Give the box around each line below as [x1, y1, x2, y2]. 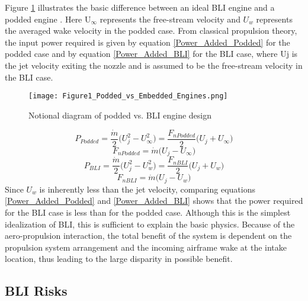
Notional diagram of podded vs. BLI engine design [28, 108, 211, 121]
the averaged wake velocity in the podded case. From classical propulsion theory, [5, 24, 297, 37]
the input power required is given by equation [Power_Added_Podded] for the [5, 36, 290, 48]
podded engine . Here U [5, 12, 91, 25]
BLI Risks [5, 281, 68, 300]
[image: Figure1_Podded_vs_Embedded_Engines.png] [28, 92, 228, 101]
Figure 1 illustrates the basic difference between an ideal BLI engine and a [5, 1, 275, 13]
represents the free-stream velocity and [100, 12, 240, 25]
